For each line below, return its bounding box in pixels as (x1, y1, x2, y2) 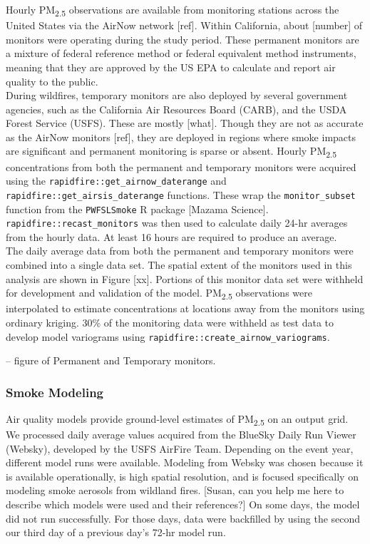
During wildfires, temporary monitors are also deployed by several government (6, 88, 348, 103)
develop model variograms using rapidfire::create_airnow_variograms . (6, 329, 330, 344)
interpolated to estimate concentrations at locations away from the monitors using (6, 301, 365, 316)
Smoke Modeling (6, 383, 103, 401)
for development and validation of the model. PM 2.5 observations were (6, 285, 312, 302)
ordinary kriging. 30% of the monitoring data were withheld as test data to (6, 314, 334, 329)
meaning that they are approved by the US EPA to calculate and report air (6, 59, 336, 74)
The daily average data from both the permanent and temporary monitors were (6, 243, 354, 258)
